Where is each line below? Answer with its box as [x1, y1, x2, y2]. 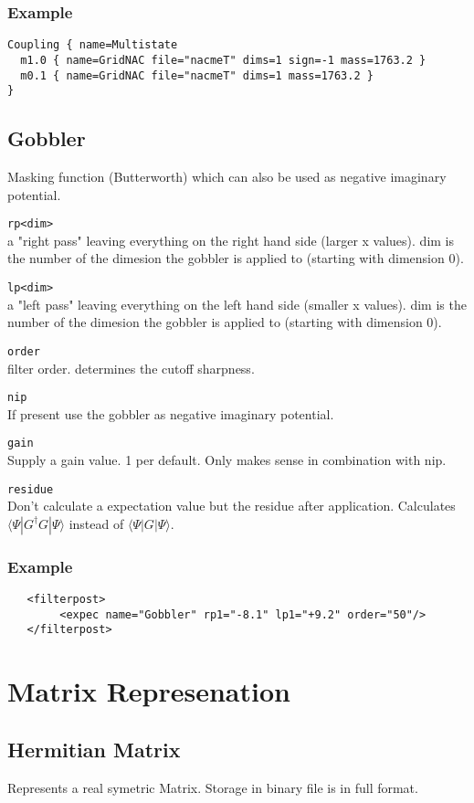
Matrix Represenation [7, 672, 290, 710]
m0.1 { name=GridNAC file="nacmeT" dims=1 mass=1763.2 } [20, 69, 374, 82]
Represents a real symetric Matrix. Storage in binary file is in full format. [7, 777, 418, 797]
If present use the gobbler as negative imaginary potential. [7, 404, 334, 423]
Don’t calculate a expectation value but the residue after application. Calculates [7, 496, 456, 515]
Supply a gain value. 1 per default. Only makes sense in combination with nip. [7, 450, 447, 470]
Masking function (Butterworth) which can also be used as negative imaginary [7, 167, 447, 186]
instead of [68, 513, 124, 533]
